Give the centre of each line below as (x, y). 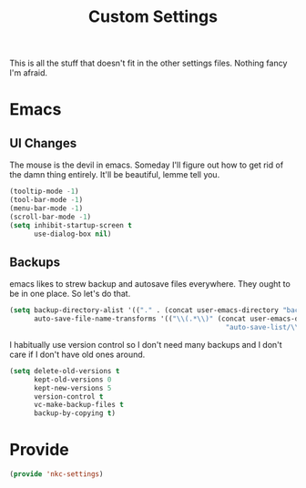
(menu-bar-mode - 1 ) (46, 208)
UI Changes (43, 143)
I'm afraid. (29, 73)
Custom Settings (153, 17)
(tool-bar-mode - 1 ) (46, 200)
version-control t (68, 396)
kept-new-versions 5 (72, 388)
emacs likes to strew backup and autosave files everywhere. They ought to (150, 284)
